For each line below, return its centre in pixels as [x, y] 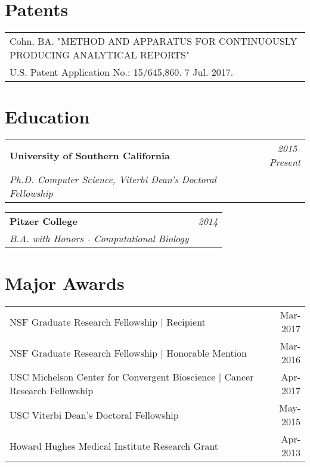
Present [285, 162]
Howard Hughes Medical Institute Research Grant [114, 446]
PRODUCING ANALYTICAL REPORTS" [100, 55]
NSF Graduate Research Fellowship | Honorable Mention [128, 352]
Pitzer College [44, 221]
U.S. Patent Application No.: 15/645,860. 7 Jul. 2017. [122, 72]
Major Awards [65, 283]
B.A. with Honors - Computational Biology [99, 239]
